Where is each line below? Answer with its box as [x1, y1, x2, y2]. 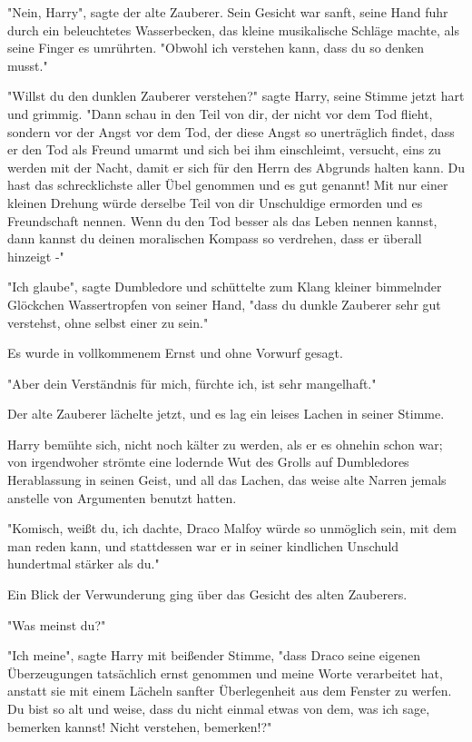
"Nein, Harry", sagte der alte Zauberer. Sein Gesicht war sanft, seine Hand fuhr [7, 3, 448, 21]
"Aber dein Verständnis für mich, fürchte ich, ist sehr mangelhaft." [7, 373, 377, 392]
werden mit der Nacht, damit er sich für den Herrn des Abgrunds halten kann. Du [7, 157, 465, 176]
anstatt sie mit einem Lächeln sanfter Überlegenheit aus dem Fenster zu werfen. [7, 681, 452, 700]
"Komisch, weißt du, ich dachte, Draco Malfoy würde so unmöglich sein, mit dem [7, 519, 457, 538]
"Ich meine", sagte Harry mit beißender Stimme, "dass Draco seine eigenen [7, 646, 420, 665]
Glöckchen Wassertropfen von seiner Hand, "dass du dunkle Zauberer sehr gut [7, 294, 441, 313]
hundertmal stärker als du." [7, 554, 160, 573]
